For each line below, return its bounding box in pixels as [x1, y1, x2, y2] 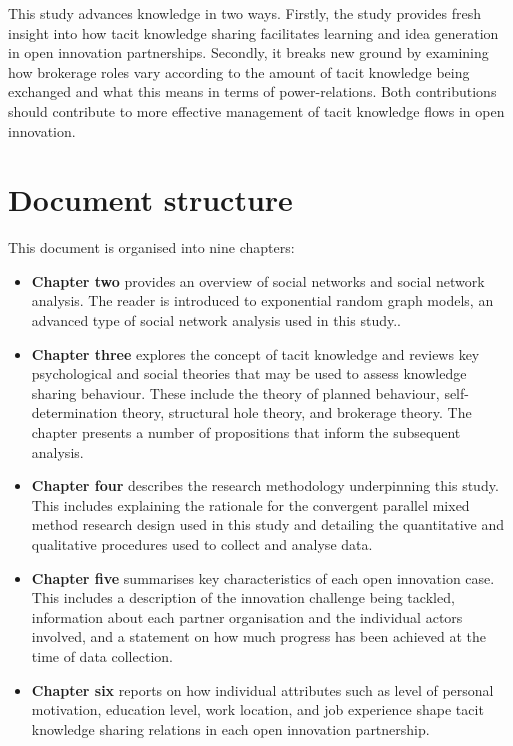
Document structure [8, 179, 293, 220]
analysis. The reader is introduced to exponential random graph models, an [31, 290, 494, 311]
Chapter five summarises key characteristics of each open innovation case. [31, 567, 495, 588]
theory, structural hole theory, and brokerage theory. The [122, 402, 472, 423]
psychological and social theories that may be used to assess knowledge [31, 363, 467, 384]
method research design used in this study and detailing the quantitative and [31, 514, 505, 535]
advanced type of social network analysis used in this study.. [31, 310, 401, 331]
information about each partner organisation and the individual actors [31, 606, 463, 627]
